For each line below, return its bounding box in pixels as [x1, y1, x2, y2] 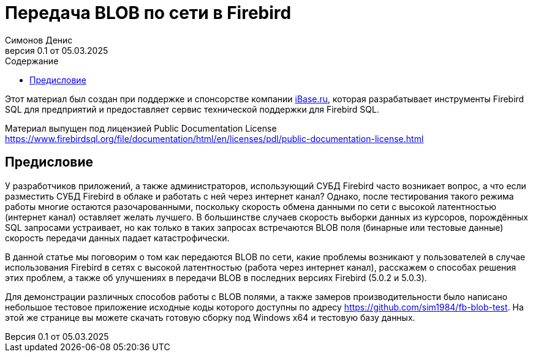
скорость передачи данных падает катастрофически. [5, 232, 230, 243]
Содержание [5, 55, 59, 66]
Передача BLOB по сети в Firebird [5, 2, 292, 23]
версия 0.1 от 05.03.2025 [5, 45, 108, 56]
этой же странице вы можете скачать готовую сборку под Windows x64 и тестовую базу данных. [5, 312, 415, 323]
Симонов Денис [5, 34, 73, 45]
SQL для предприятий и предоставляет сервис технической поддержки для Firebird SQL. [5, 103, 379, 115]
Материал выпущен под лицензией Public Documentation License [5, 122, 277, 133]
